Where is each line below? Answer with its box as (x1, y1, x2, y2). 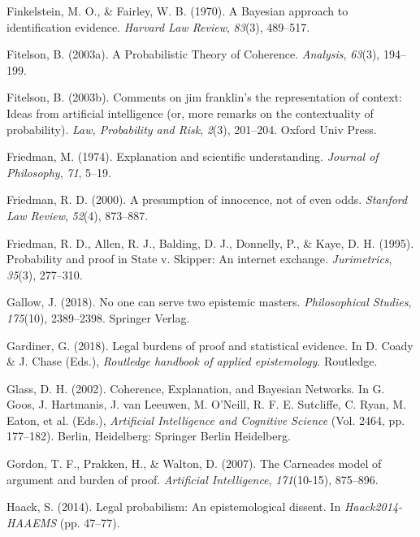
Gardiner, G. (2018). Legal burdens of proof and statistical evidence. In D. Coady (6, 336, 414, 353)
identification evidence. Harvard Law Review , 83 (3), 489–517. (6, 18, 310, 35)
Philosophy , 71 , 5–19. (6, 163, 112, 180)
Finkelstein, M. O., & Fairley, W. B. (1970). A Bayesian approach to (6, 2, 349, 19)
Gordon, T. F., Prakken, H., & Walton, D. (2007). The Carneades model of (6, 455, 382, 472)
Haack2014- (344, 498, 403, 515)
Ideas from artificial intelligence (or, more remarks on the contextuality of (6, 104, 374, 121)
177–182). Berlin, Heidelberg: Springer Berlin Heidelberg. (6, 427, 291, 444)
